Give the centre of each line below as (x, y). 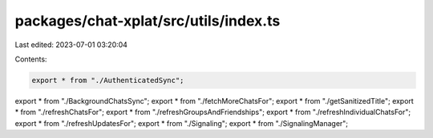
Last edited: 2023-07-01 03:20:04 (71, 45)
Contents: (31, 59)
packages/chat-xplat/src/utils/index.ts (148, 21)
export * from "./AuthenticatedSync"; (108, 80)
